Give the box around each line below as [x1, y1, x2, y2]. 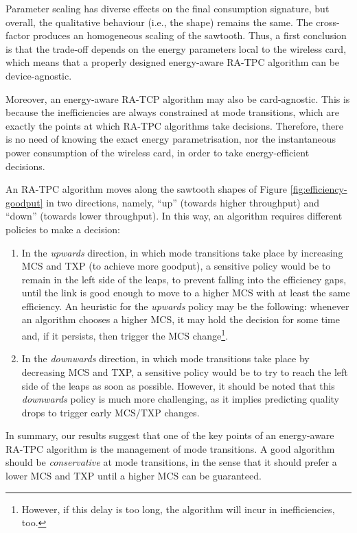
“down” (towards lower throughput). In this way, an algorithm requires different [5, 209, 343, 223]
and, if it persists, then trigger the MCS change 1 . [21, 327, 229, 342]
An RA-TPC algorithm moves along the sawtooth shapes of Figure [5, 182, 288, 196]
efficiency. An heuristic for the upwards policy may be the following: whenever [21, 298, 349, 313]
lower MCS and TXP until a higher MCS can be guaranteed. [5, 469, 262, 483]
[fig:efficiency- [290, 182, 347, 196]
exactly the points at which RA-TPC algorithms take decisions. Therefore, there [5, 118, 343, 132]
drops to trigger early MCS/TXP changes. [21, 405, 200, 419]
